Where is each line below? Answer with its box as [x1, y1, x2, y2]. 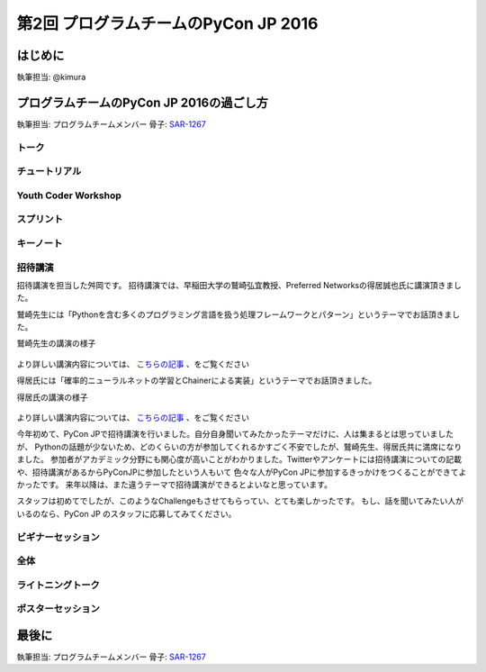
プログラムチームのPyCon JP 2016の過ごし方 [16, 95, 269, 110]
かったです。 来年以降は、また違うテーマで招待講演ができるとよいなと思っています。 [16, 479, 333, 490]
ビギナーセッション [16, 531, 101, 543]
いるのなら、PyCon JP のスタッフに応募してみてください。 [16, 508, 237, 519]
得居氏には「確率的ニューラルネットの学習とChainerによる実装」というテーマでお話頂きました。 [16, 375, 377, 386]
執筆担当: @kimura [16, 72, 86, 83]
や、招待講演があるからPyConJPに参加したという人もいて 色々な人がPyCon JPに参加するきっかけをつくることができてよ [16, 467, 467, 477]
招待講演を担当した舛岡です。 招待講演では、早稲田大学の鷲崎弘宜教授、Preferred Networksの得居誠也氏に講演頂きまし [16, 279, 463, 290]
